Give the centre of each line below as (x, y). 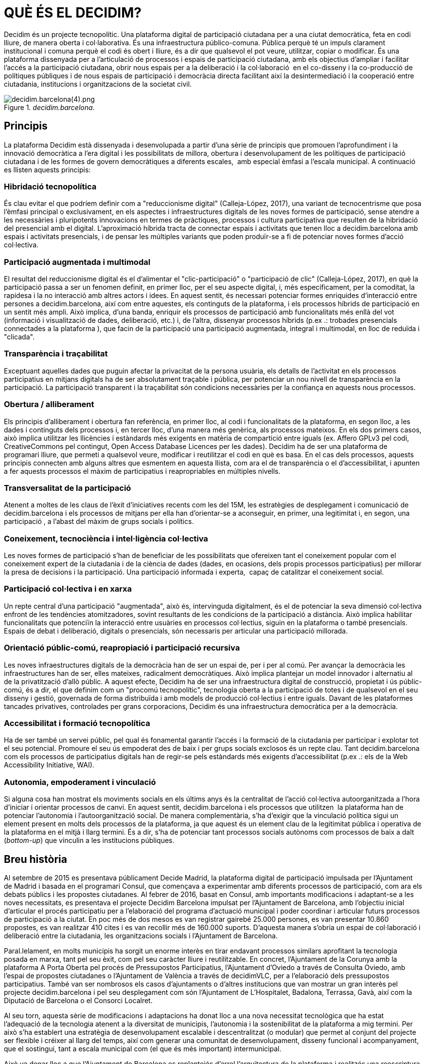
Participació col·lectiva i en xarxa (68, 589)
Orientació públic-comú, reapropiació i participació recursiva (122, 648)
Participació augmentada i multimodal (77, 262)
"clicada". (19, 337)
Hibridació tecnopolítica (50, 186)
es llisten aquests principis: (47, 169)
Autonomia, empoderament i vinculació (80, 782)
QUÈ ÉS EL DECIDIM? (73, 13)
